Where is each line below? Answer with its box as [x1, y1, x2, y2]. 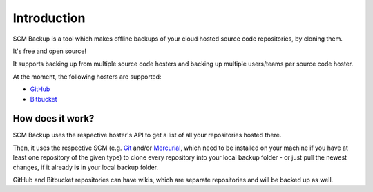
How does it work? [12, 113, 95, 124]
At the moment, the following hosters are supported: [12, 73, 162, 81]
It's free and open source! [12, 47, 86, 55]
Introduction [12, 10, 86, 26]
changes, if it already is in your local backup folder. [12, 163, 159, 171]
